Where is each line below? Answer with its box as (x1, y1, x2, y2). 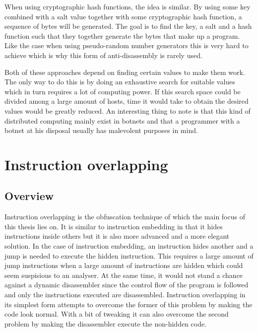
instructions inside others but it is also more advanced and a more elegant (4, 231, 230, 241)
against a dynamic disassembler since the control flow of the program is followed (4, 279, 249, 290)
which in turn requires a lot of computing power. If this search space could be (4, 86, 241, 96)
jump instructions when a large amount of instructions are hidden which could (4, 260, 243, 270)
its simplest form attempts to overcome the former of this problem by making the (4, 299, 253, 309)
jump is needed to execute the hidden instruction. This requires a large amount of (4, 250, 254, 261)
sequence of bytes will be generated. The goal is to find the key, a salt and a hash (4, 21, 252, 31)
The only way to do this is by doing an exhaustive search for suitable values (4, 76, 235, 87)
